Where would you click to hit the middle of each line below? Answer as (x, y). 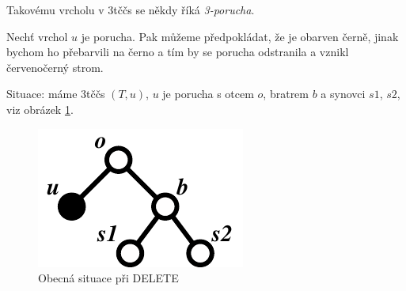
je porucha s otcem (208, 94)
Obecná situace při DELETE (108, 278)
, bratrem (286, 94)
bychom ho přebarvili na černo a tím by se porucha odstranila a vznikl (178, 52)
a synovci (343, 94)
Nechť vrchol (37, 36)
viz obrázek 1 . (40, 109)
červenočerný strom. (55, 67)
